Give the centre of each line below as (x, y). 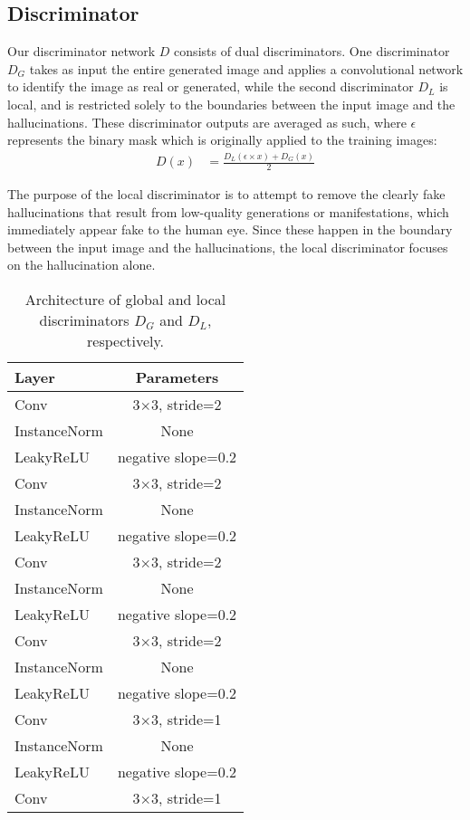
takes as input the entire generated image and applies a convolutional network (246, 68)
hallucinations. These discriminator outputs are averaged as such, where (207, 122)
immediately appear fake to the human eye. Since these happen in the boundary (230, 229)
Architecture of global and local (125, 299)
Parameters (177, 377)
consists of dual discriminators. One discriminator (312, 51)
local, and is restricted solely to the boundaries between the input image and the (231, 104)
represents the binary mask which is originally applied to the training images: (222, 140)
